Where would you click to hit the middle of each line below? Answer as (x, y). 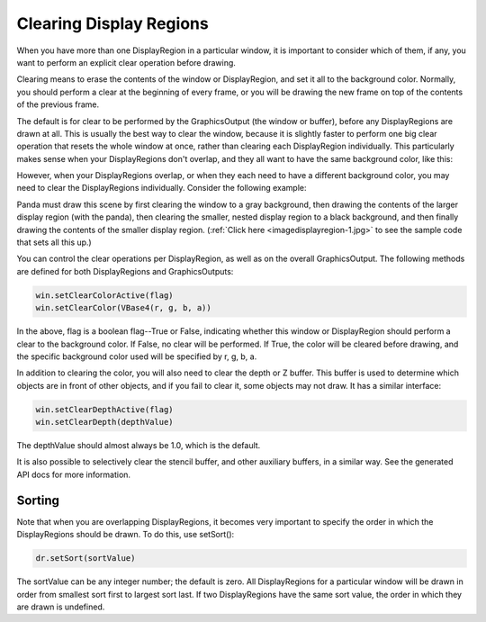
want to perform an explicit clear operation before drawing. (126, 62)
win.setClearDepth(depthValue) (105, 422)
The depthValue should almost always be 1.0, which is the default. (139, 446)
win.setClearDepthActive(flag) (105, 409)
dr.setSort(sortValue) (85, 559)
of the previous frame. (58, 104)
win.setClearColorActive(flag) (105, 295)
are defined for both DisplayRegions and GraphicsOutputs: (125, 271)
